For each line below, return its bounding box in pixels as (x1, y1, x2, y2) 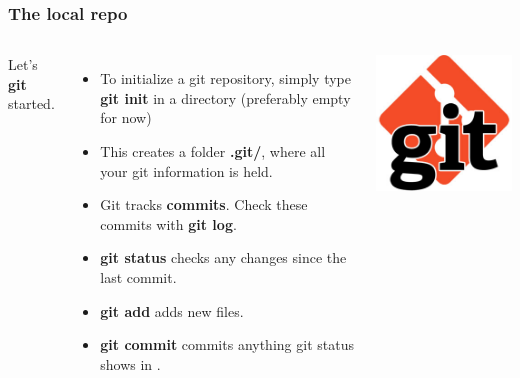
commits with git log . (100, 213, 237, 234)
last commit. (100, 266, 177, 287)
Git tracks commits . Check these (100, 194, 308, 215)
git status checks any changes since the (100, 247, 347, 268)
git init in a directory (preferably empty (100, 87, 351, 108)
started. (8, 93, 55, 114)
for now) (100, 107, 152, 128)
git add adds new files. (100, 300, 244, 321)
